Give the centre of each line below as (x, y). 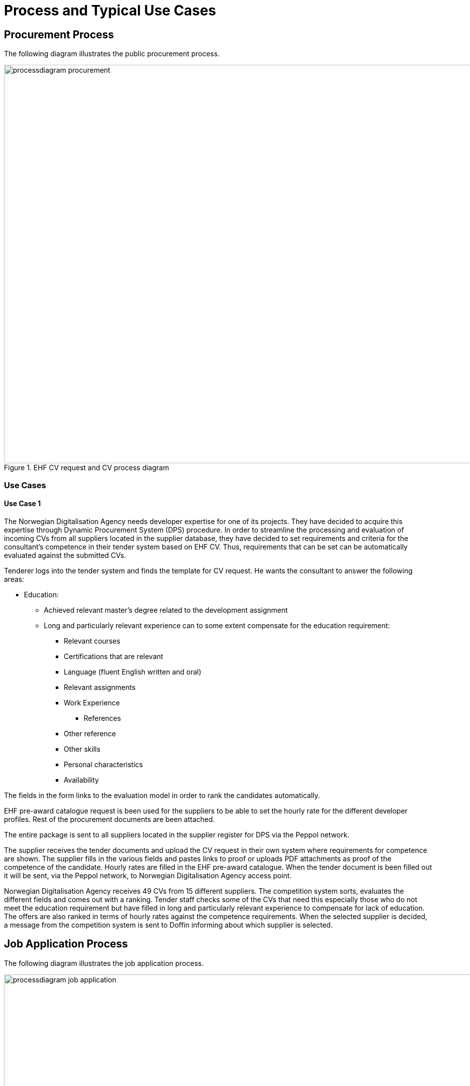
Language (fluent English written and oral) (133, 672)
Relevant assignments (100, 687)
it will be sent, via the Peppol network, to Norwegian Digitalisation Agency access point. (148, 875)
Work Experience (92, 702)
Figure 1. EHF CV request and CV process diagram (87, 468)
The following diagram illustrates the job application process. (104, 963)
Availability (81, 780)
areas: (14, 579)
